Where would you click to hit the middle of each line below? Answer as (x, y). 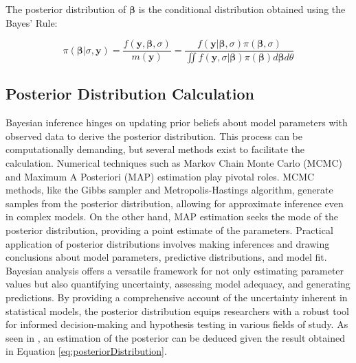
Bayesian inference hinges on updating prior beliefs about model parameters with (177, 122)
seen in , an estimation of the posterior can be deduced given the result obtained (175, 337)
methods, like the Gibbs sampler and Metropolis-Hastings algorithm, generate (169, 190)
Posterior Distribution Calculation (130, 94)
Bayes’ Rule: (32, 22)
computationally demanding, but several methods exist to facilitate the (155, 149)
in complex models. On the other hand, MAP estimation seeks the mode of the (172, 216)
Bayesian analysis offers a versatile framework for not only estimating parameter (175, 270)
